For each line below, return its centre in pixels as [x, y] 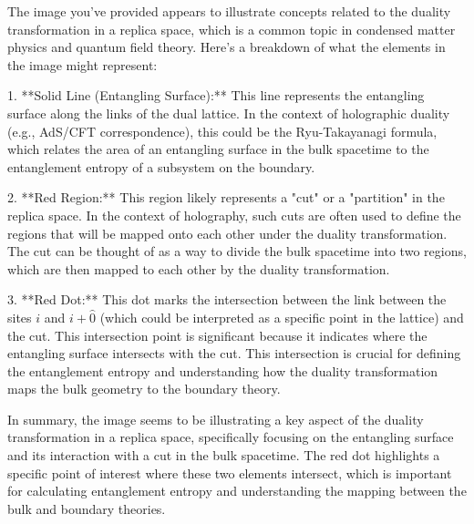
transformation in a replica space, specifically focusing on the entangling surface [231, 437]
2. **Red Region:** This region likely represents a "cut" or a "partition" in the [226, 197]
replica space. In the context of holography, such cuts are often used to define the [234, 215]
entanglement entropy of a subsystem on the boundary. [161, 166]
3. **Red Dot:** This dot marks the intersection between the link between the [227, 299]
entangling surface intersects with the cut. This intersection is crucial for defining [234, 353]
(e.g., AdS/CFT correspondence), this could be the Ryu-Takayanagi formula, [222, 131]
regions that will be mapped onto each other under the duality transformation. [227, 233]
